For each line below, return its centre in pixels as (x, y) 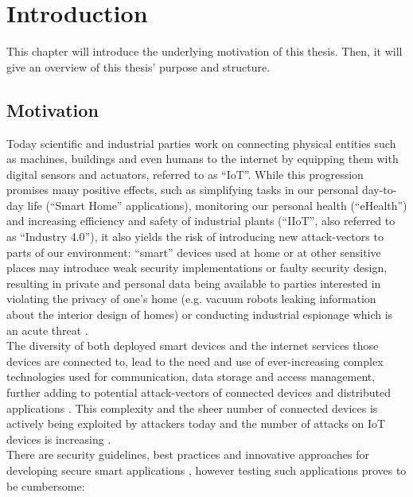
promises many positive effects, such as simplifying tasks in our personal (183, 190)
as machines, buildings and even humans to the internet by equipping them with (203, 159)
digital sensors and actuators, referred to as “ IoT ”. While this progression (185, 174)
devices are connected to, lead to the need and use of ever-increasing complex (195, 361)
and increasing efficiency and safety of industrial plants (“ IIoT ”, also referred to (201, 221)
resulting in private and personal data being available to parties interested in (194, 283)
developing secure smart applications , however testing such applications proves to (206, 470)
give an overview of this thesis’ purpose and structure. (138, 66)
